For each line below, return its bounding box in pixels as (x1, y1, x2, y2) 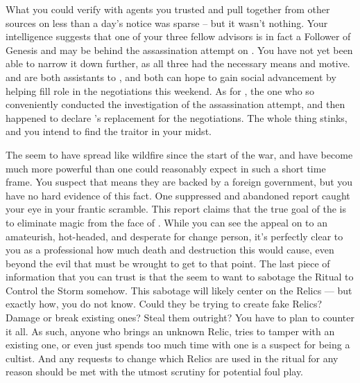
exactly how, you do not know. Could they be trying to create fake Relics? (6, 296, 323, 311)
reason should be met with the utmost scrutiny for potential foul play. (6, 364, 304, 379)
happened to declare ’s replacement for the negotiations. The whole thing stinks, (6, 110, 348, 125)
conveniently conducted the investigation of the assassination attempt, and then (6, 97, 345, 112)
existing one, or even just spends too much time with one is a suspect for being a (6, 337, 350, 352)
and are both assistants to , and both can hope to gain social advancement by (6, 69, 336, 84)
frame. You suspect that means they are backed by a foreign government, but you (6, 175, 353, 189)
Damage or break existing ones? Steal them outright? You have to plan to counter (6, 310, 354, 325)
